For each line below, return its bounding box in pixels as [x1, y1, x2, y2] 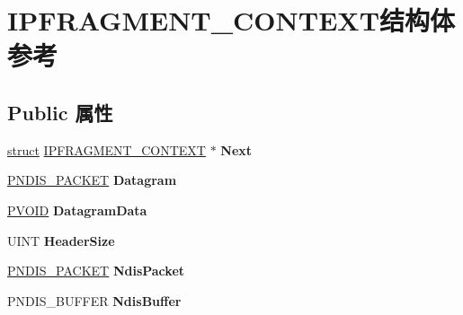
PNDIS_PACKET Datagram [7, 171, 177, 189]
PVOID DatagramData [7, 200, 147, 219]
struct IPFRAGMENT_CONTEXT [7, 140, 206, 159]
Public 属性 [7, 98, 113, 126]
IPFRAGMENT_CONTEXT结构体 [7, 2, 456, 39]
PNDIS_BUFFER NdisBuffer [7, 291, 182, 310]
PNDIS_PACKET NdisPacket [7, 261, 185, 280]
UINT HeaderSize [7, 231, 115, 249]
